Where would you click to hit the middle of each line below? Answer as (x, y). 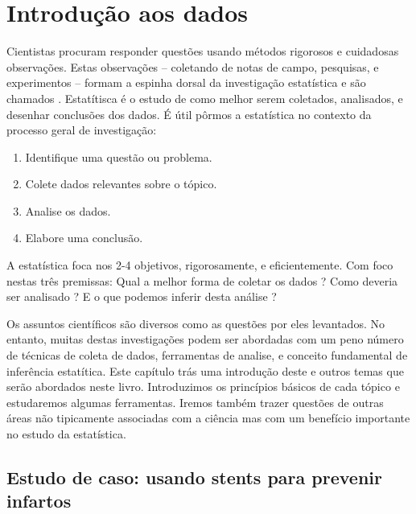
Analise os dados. (68, 210)
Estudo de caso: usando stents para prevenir (194, 477)
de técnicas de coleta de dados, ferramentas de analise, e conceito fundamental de (207, 355)
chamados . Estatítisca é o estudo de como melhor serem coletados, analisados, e (205, 98)
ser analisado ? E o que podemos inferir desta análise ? (142, 296)
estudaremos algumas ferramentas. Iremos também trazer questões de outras (195, 402)
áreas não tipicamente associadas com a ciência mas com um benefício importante (208, 418)
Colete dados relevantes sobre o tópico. (121, 184)
